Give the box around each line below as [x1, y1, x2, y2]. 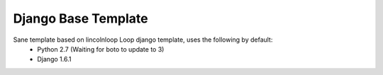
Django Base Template [13, 11, 148, 26]
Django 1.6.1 [37, 55, 72, 64]
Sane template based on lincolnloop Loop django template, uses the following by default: [13, 35, 273, 44]
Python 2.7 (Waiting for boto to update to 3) [37, 45, 165, 53]
